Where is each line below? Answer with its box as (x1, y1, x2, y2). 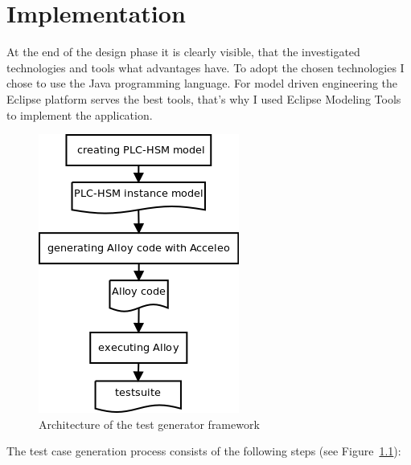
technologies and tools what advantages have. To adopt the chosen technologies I (6, 59, 405, 75)
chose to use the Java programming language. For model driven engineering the (6, 75, 398, 92)
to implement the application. (6, 106, 153, 123)
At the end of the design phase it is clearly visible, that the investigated (6, 43, 360, 60)
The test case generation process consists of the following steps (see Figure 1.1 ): (6, 443, 401, 459)
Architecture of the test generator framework (39, 415, 260, 432)
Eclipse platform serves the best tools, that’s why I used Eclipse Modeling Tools (6, 90, 401, 107)
